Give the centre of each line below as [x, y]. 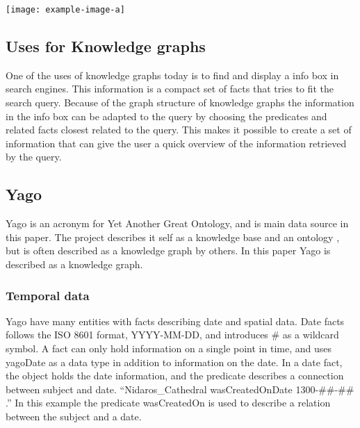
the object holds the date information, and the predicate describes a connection [175, 376]
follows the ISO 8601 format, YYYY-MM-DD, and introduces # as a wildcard [172, 335]
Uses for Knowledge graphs [106, 46]
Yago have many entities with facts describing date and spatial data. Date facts [175, 321]
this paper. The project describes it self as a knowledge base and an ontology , [173, 237]
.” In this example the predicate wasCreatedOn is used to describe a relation [168, 403]
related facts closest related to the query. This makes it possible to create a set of [179, 130]
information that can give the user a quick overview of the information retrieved [176, 143]
